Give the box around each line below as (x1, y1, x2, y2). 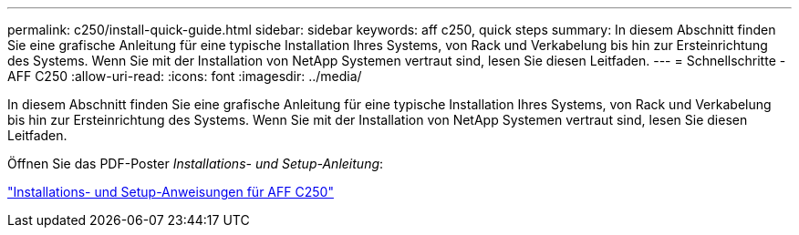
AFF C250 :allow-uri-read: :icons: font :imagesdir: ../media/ (7, 68, 362, 84)
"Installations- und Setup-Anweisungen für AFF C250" (7, 184, 334, 199)
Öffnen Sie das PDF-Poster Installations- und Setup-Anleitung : (7, 156, 384, 171)
